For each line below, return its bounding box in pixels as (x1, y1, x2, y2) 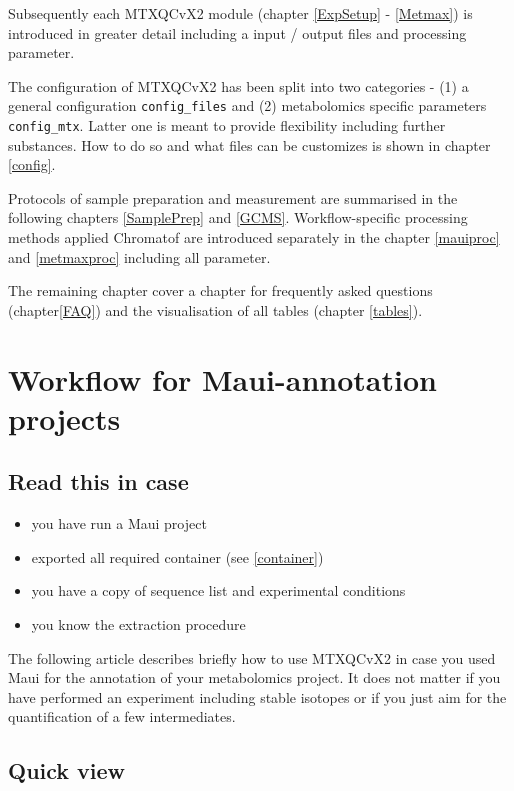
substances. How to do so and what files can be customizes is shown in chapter (8, 134, 491, 155)
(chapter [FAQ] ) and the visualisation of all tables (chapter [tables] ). (8, 299, 423, 320)
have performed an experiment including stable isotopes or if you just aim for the (8, 686, 507, 707)
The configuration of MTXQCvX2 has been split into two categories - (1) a (8, 75, 469, 96)
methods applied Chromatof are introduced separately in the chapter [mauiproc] (8, 227, 500, 248)
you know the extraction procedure (31, 613, 246, 634)
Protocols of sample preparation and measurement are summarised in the (8, 187, 458, 208)
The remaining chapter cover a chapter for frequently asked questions (8, 280, 433, 301)
